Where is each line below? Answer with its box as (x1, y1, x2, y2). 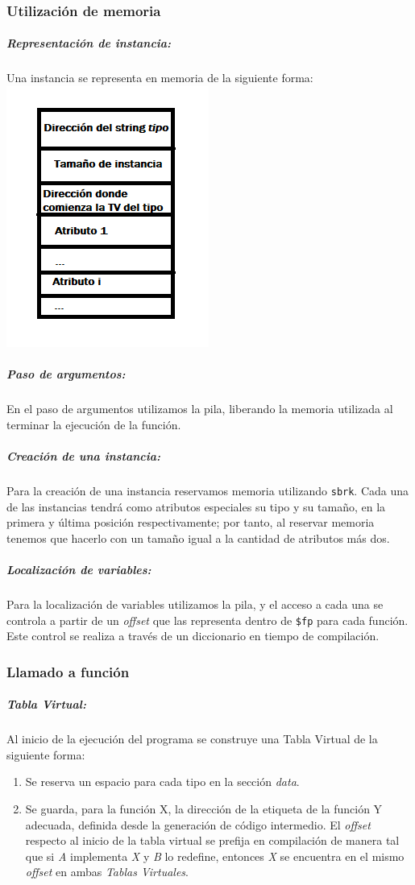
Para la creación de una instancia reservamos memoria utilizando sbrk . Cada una (6, 482, 409, 498)
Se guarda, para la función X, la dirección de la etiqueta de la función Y (25, 800, 383, 817)
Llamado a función (6, 661, 130, 681)
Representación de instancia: (6, 35, 172, 52)
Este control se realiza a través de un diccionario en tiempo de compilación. (6, 627, 380, 644)
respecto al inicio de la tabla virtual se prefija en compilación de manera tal (25, 832, 400, 849)
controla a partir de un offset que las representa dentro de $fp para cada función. (6, 611, 409, 628)
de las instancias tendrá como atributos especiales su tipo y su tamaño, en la (6, 498, 386, 515)
